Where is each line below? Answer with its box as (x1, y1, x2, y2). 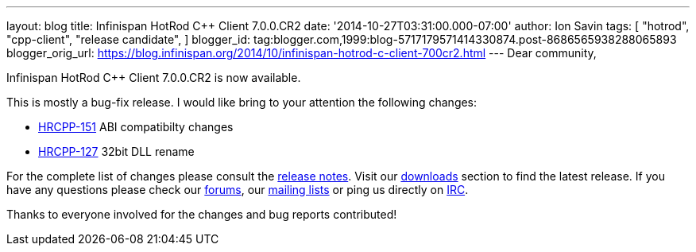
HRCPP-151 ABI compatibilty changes (38, 120, 234, 134)
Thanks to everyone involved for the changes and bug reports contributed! (6, 207, 397, 221)
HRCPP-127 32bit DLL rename (38, 145, 195, 158)
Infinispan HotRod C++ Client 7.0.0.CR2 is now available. (6, 71, 301, 84)
